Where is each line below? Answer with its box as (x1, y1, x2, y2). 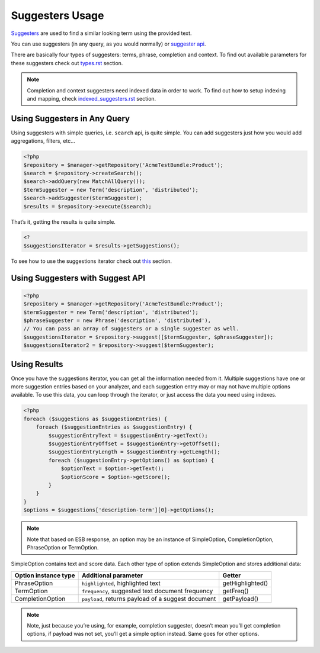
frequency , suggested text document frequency (82, 587, 213, 595)
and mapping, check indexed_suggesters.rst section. (27, 95, 156, 102)
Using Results (11, 359, 63, 369)
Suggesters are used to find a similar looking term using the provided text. (11, 30, 192, 37)
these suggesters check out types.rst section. (11, 59, 123, 66)
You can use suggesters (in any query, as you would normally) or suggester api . (11, 40, 206, 47)
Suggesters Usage (11, 9, 104, 22)
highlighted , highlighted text (82, 579, 161, 587)
